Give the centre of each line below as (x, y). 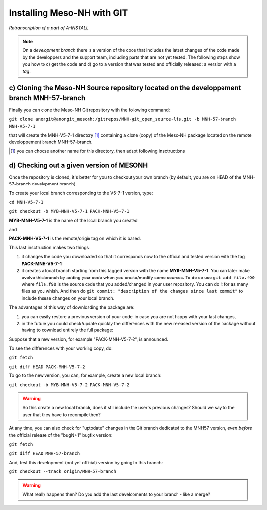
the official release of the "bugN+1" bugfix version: (61, 435)
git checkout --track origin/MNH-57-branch (63, 472)
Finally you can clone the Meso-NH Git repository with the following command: (89, 110)
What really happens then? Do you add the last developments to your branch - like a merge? (116, 494)
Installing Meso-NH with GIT (68, 13)
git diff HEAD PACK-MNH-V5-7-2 (47, 367)
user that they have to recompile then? (62, 414)
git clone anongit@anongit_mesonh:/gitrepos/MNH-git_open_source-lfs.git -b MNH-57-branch (123, 119)
